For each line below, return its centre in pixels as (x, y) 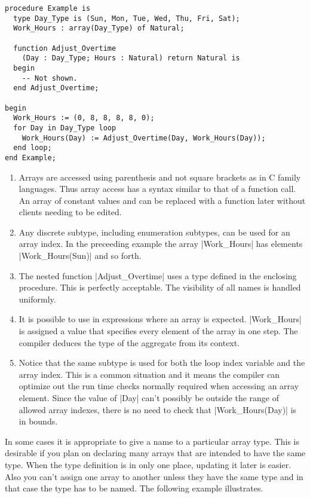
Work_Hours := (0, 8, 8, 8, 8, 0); (84, 118)
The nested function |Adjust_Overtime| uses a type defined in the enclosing (158, 275)
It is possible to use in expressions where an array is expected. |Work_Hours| (160, 319)
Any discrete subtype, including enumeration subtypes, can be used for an (154, 232)
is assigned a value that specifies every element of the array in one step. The (158, 331)
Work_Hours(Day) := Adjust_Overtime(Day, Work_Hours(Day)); (144, 138)
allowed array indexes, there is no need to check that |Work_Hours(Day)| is (158, 409)
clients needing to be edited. (70, 212)
